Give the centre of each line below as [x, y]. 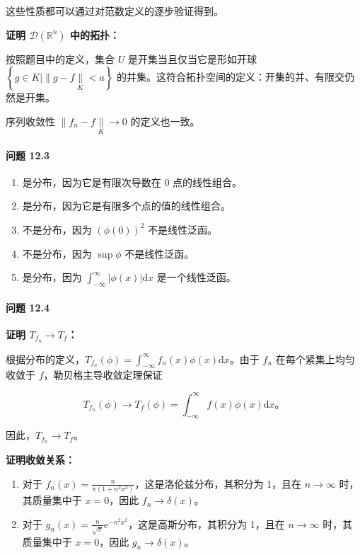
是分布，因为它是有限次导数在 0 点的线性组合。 [132, 182]
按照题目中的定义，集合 [60, 58]
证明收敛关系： [40, 460]
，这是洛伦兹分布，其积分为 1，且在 [218, 483]
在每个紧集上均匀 [315, 359]
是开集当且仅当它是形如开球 [192, 58]
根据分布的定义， [45, 359]
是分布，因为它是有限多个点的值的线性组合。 [126, 206]
